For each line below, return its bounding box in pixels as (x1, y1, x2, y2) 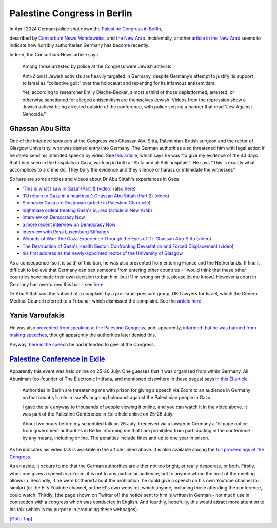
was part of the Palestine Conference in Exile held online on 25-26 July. (22, 411, 174, 417)
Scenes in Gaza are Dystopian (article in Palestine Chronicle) (22, 200, 151, 206)
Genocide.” (22, 111, 46, 117)
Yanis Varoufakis (9, 311, 65, 320)
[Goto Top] (9, 516, 33, 522)
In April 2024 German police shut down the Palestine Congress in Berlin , (9, 26, 163, 32)
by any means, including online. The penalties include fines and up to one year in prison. (22, 435, 210, 441)
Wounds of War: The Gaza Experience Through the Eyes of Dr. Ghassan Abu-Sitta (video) (22, 236, 211, 242)
